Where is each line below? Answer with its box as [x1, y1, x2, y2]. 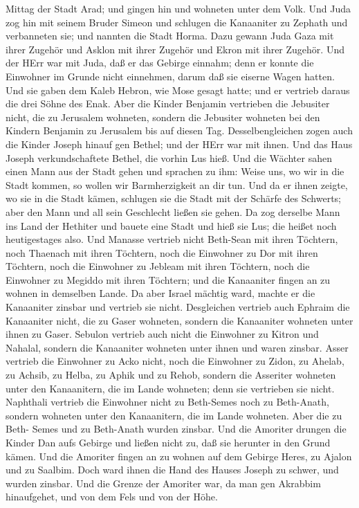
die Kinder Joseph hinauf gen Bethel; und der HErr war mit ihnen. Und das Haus [6, 136, 353, 151]
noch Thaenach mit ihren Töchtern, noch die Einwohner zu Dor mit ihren [6, 245, 318, 260]
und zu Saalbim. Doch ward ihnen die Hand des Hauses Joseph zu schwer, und [6, 462, 339, 477]
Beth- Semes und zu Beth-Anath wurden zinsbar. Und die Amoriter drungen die [6, 421, 347, 436]
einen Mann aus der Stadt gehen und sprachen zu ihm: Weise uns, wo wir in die [6, 164, 344, 179]
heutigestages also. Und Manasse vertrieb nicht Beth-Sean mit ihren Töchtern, [6, 232, 338, 246]
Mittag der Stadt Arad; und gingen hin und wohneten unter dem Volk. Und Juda [6, 1, 351, 15]
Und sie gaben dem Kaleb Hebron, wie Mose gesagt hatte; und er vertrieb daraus [6, 82, 350, 97]
